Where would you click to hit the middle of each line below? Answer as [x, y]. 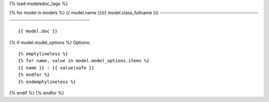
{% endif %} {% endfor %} [37, 93]
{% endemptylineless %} [47, 82]
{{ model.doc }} [38, 31]
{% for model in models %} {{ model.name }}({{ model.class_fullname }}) [84, 13]
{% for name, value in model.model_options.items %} [84, 61]
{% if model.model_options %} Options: [50, 42]
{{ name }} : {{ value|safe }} [56, 68]
